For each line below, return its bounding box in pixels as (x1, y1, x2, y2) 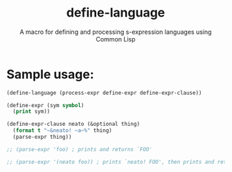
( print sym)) (12, 108, 51, 115)
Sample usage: (6, 66, 94, 82)
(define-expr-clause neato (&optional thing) (6, 121, 140, 128)
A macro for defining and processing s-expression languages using (19, 28, 212, 36)
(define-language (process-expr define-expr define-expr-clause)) (6, 89, 202, 96)
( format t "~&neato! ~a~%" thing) (12, 127, 112, 134)
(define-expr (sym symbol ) (6, 102, 84, 108)
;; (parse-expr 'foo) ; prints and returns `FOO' (6, 146, 153, 153)
